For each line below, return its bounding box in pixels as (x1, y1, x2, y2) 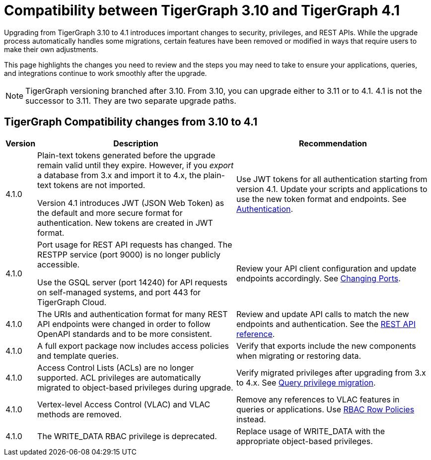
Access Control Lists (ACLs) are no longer (37, 362, 194, 373)
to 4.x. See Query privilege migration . (236, 377, 376, 388)
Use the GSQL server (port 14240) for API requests (37, 277, 227, 287)
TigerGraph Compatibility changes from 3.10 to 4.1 (4, 116, 258, 129)
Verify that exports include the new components (236, 340, 416, 351)
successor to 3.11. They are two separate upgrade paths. (25, 95, 236, 106)
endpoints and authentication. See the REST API (236, 319, 416, 329)
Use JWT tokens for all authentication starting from (236, 174, 428, 184)
